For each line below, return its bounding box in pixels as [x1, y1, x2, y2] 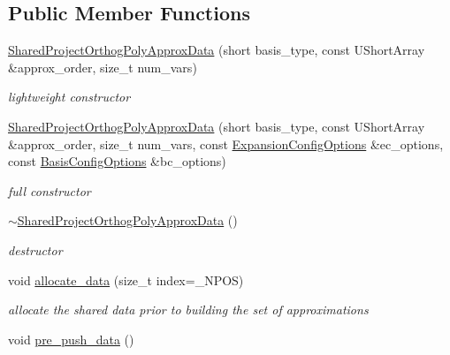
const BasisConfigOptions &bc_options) [8, 152, 226, 170]
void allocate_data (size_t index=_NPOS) [8, 270, 244, 289]
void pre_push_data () [8, 329, 134, 348]
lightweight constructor [8, 87, 131, 106]
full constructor [8, 181, 91, 200]
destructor [8, 240, 63, 259]
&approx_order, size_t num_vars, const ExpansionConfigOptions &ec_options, [8, 134, 444, 153]
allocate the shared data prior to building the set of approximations [8, 300, 369, 319]
